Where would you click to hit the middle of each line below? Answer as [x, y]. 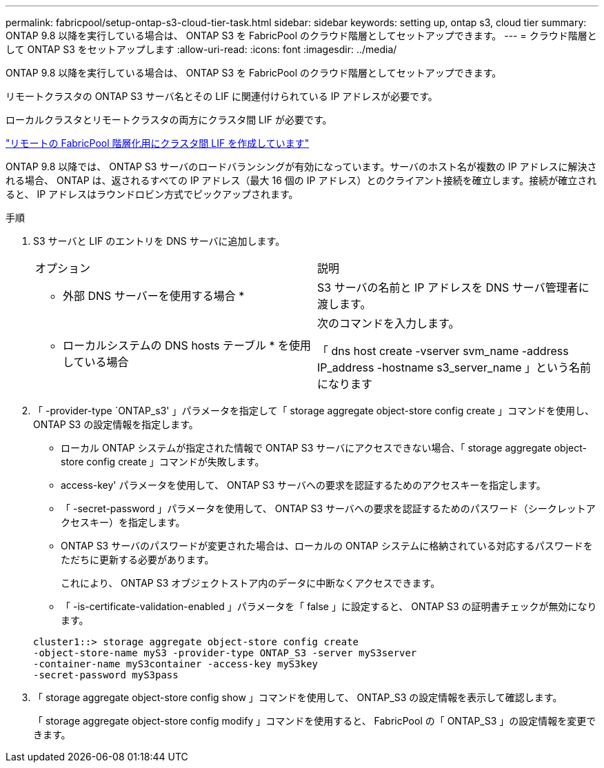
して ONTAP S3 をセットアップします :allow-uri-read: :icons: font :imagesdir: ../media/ [201, 49]
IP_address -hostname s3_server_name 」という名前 [454, 367]
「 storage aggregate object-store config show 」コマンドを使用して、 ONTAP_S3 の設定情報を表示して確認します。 [298, 697]
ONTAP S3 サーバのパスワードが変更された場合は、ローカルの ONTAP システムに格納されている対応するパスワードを [327, 546]
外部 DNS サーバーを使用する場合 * [154, 296]
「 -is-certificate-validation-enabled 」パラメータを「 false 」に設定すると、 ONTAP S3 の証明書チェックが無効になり [329, 606]
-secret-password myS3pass [106, 675]
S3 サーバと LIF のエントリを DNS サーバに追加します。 [159, 241]
